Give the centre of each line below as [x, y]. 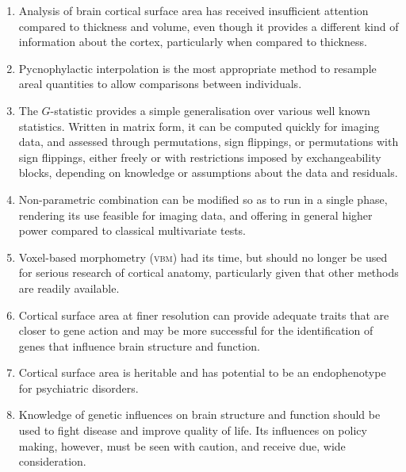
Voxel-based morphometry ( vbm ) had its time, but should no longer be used [203, 257]
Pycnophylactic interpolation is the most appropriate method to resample [197, 68]
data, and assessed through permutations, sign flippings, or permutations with [209, 142]
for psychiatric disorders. [79, 388]
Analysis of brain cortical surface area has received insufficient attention [193, 10]
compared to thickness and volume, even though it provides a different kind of [209, 26]
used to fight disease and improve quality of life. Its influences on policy [193, 430]
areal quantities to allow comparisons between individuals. [160, 84]
